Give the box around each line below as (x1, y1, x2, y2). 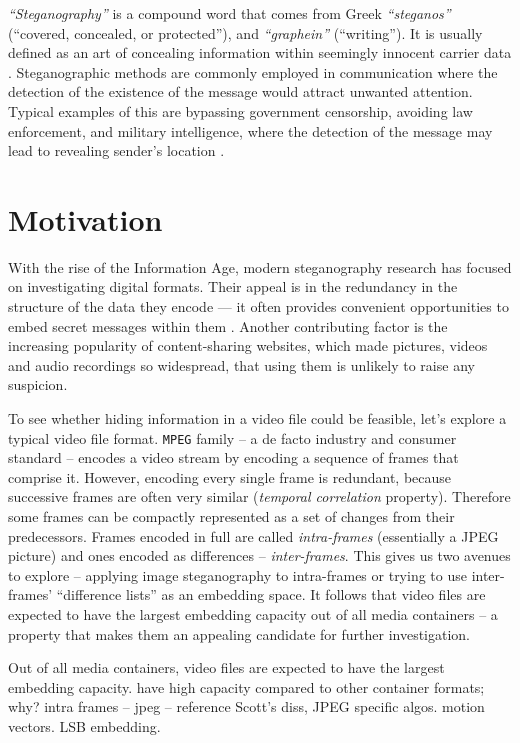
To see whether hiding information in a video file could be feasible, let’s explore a (8, 408, 507, 429)
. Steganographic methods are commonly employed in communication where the (8, 61, 498, 82)
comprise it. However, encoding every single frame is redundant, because (8, 466, 452, 487)
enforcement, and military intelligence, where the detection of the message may (8, 120, 493, 141)
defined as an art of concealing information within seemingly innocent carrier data (8, 42, 512, 63)
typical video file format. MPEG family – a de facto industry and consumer (8, 427, 457, 448)
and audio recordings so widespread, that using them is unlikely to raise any (8, 354, 475, 375)
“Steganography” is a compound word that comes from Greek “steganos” (8, 3, 451, 23)
